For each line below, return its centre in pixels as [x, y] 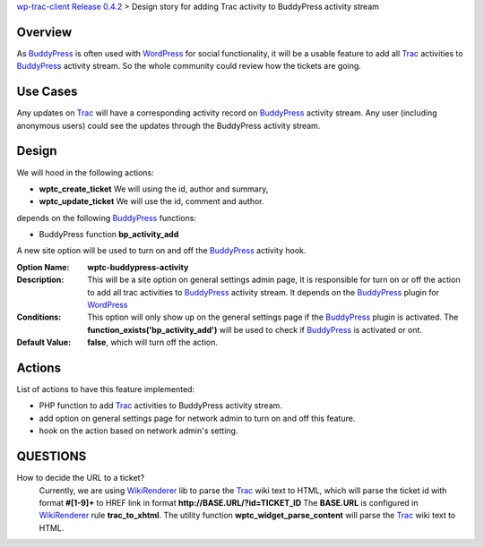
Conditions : [39, 317]
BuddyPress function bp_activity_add [109, 235]
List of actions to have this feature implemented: [106, 389]
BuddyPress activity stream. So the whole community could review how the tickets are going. [189, 66]
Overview [44, 32]
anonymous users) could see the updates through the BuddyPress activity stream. [169, 125]
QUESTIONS [52, 457]
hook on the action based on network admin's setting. [138, 431]
